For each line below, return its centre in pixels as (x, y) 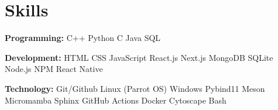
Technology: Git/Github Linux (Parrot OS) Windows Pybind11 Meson (135, 88)
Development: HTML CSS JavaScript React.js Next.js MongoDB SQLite (139, 57)
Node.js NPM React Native (54, 69)
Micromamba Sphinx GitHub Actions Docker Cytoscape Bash (116, 100)
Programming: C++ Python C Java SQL (83, 38)
